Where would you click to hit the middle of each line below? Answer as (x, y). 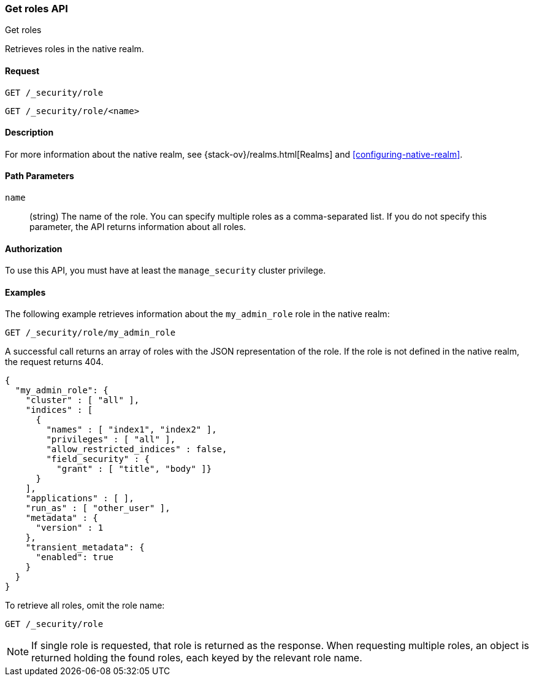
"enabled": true (75, 557)
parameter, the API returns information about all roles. (138, 227)
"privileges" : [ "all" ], (111, 440)
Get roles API (36, 9)
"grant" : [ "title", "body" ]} (134, 469)
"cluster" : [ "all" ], (82, 400)
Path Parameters (40, 176)
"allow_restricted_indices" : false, (137, 449)
